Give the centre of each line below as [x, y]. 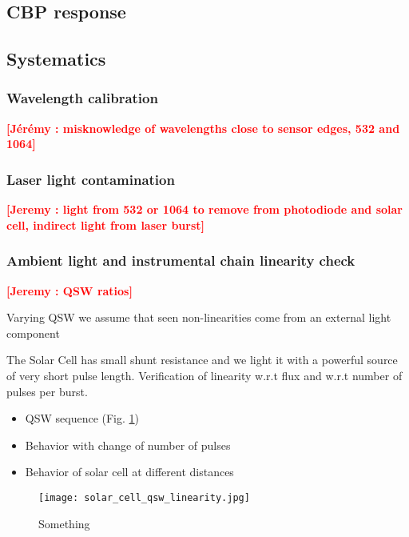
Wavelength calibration [82, 98]
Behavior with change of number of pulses [128, 445]
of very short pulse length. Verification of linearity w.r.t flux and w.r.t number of [204, 375]
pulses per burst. [47, 391]
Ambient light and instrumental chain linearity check [181, 260]
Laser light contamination [91, 179]
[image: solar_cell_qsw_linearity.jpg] [144, 497]
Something [64, 523]
